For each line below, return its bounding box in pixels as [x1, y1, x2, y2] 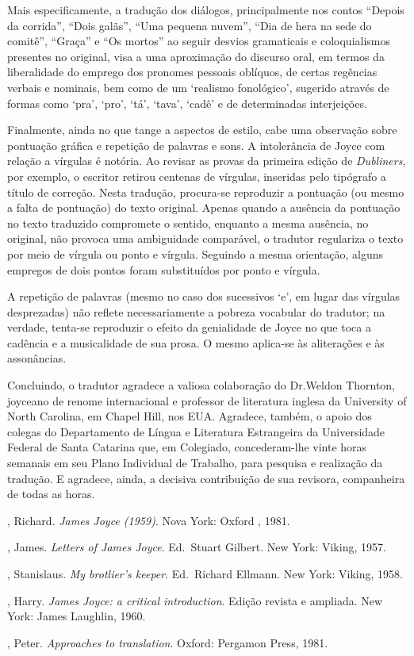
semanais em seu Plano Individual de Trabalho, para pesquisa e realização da [7, 455, 383, 471]
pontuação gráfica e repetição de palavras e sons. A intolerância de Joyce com [7, 136, 385, 153]
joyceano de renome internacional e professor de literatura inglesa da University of [7, 392, 407, 409]
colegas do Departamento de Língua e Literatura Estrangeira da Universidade [7, 423, 385, 439]
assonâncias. [7, 350, 67, 366]
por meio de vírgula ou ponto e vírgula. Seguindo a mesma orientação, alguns [7, 245, 383, 262]
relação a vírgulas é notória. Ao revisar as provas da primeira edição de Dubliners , [7, 152, 406, 169]
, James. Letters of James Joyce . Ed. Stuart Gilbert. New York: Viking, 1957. [7, 539, 386, 555]
